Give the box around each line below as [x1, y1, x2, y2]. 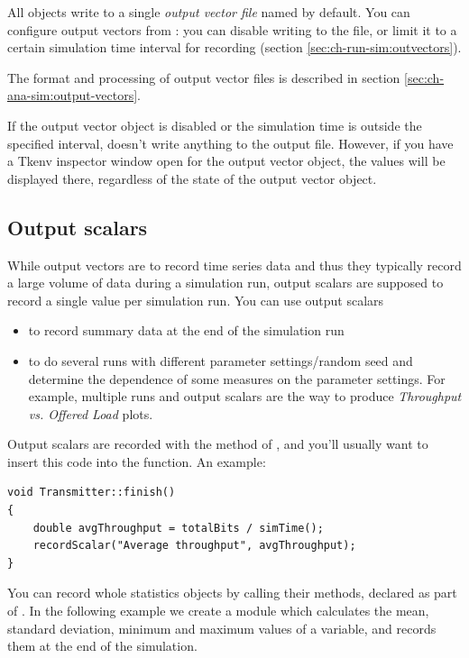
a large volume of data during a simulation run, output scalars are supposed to [7, 273, 444, 292]
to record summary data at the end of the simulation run [28, 321, 345, 340]
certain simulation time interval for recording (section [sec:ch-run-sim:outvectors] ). [7, 38, 462, 57]
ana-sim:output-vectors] [7, 86, 138, 105]
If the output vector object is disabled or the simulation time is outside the [7, 115, 422, 134]
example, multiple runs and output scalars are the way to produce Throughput [28, 387, 462, 406]
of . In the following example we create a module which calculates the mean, [7, 601, 429, 620]
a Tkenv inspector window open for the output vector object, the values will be [7, 151, 446, 170]
